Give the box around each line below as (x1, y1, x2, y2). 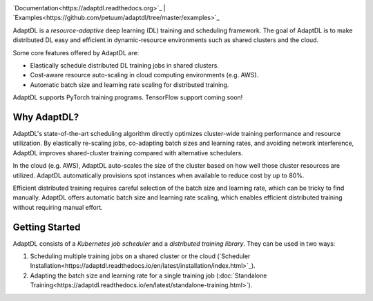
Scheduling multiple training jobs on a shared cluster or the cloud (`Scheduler (30, 252, 251, 260)
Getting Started (12, 221, 81, 233)
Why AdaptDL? (12, 111, 79, 123)
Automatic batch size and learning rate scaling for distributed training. (30, 80, 229, 89)
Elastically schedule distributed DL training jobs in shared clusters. (30, 61, 219, 69)
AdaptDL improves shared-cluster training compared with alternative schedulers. (12, 148, 243, 157)
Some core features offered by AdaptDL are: (12, 48, 140, 57)
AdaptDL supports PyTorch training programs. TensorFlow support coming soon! (12, 93, 243, 101)
